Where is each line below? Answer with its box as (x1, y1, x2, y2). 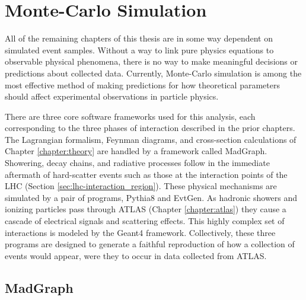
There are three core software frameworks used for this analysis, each (5, 110, 256, 122)
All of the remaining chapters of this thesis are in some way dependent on (5, 32, 273, 44)
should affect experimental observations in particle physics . (5, 90, 219, 103)
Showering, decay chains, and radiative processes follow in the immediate (5, 157, 270, 169)
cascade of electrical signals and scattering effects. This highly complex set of (5, 215, 285, 227)
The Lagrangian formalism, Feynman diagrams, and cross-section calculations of (5, 133, 297, 145)
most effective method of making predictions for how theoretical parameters (5, 78, 280, 91)
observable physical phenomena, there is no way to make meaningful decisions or (5, 55, 298, 68)
